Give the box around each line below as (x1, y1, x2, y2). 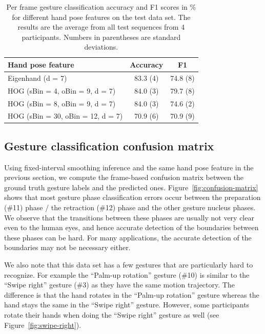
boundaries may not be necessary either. (4, 242, 131, 253)
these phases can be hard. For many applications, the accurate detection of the (4, 232, 252, 242)
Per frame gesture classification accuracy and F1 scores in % (6, 2, 196, 12)
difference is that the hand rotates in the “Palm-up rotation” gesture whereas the (4, 289, 259, 300)
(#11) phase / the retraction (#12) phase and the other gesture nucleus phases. (4, 202, 256, 213)
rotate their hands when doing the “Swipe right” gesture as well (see (4, 309, 219, 320)
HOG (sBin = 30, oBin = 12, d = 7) (8, 110, 123, 121)
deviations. (84, 41, 118, 52)
